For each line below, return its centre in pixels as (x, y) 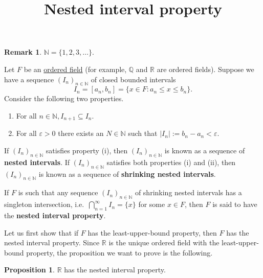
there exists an (81, 133)
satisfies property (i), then (87, 150)
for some (152, 204)
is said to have (235, 204)
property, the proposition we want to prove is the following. (119, 252)
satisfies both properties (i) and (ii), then (171, 162)
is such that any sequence (58, 192)
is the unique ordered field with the (164, 242)
